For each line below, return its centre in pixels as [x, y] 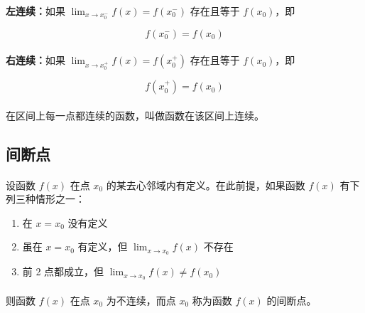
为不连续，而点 [141, 300]
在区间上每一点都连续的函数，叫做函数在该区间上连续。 [135, 115]
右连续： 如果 [36, 60]
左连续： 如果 [36, 10]
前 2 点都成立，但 [63, 271]
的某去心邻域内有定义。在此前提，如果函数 [206, 185]
